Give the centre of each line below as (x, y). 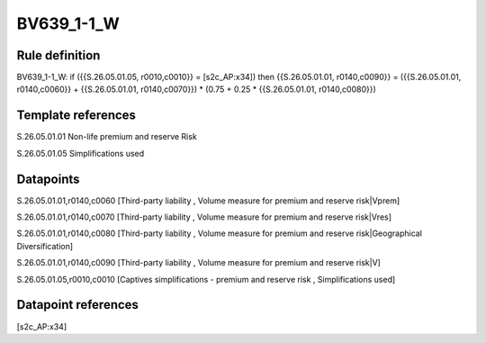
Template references (76, 116)
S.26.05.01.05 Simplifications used (81, 153)
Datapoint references (78, 305)
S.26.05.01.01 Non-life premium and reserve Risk (107, 137)
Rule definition (58, 55)
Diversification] (45, 246)
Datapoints (48, 179)
